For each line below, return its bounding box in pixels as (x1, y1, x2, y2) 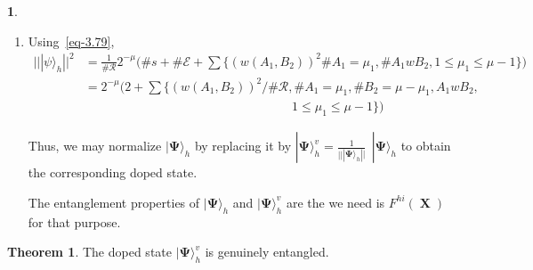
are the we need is (286, 192, 385, 211)
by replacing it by (194, 136, 292, 155)
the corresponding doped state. (28, 163, 198, 182)
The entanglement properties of (28, 192, 200, 211)
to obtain (400, 136, 451, 155)
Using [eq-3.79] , (28, 31, 115, 50)
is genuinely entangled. (205, 242, 329, 261)
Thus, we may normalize (28, 136, 162, 155)
